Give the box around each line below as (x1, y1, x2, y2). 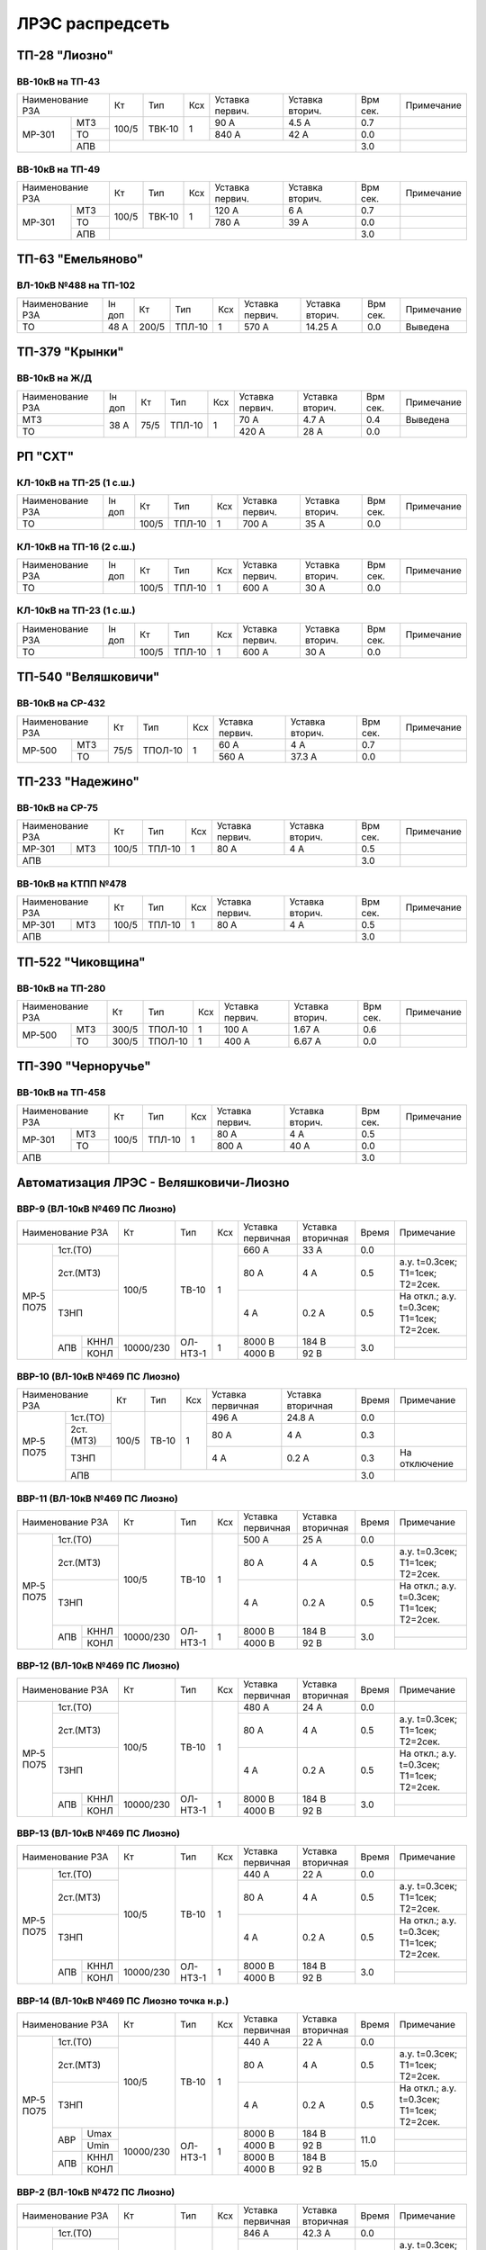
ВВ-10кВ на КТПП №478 (16, 877, 128, 890)
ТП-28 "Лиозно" (16, 48, 114, 63)
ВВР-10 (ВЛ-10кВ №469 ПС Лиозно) (16, 1370, 181, 1382)
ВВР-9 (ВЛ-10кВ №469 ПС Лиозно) (16, 1202, 176, 1215)
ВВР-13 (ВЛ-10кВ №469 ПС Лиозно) (16, 1827, 180, 1840)
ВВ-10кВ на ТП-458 (16, 1086, 106, 1099)
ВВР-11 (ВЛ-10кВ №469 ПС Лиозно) (16, 1492, 179, 1505)
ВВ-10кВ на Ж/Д (16, 372, 93, 384)
